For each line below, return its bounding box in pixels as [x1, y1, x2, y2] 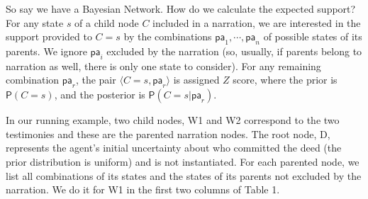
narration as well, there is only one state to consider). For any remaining [6, 58, 321, 73]
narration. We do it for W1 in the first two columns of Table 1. [6, 182, 280, 197]
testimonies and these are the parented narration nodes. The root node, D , [6, 126, 330, 141]
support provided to [6, 29, 92, 44]
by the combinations [123, 29, 212, 44]
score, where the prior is [233, 72, 338, 87]
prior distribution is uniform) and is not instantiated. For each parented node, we [6, 154, 359, 169]
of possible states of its [263, 29, 362, 44]
